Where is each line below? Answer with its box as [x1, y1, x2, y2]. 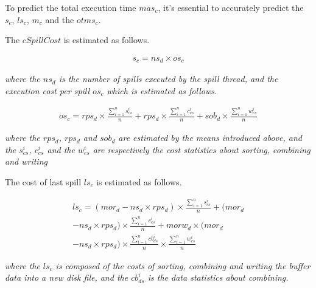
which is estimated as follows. [107, 84, 217, 97]
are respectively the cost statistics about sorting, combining [93, 143, 311, 156]
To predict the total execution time [5, 1, 136, 13]
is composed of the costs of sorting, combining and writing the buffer [55, 259, 311, 272]
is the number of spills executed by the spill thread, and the [58, 72, 278, 85]
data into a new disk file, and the [5, 271, 128, 284]
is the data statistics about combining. [147, 271, 289, 284]
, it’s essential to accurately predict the [158, 1, 304, 13]
